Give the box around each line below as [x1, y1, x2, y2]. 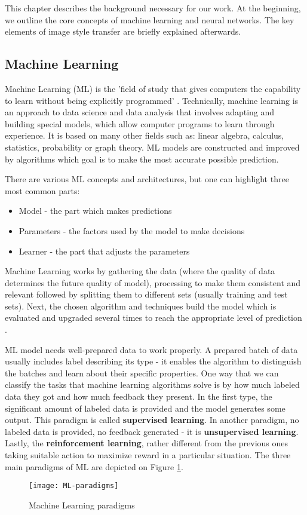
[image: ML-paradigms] [29, 482, 119, 491]
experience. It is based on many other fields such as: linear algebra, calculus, [5, 129, 284, 142]
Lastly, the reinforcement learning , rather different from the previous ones [5, 437, 288, 449]
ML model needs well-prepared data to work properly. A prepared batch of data [5, 343, 298, 355]
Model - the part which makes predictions [19, 204, 172, 217]
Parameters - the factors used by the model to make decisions [19, 224, 245, 237]
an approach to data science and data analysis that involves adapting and [5, 106, 275, 118]
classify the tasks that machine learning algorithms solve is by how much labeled [5, 378, 300, 391]
